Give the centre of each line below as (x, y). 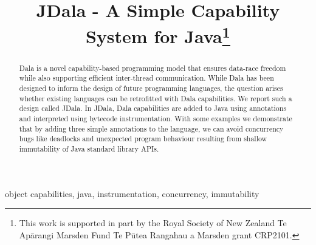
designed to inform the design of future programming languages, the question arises (151, 88)
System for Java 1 (158, 35)
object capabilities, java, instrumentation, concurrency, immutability (132, 193)
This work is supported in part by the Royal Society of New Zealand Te (153, 223)
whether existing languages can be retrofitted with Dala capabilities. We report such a (156, 98)
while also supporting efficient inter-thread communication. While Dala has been (146, 78)
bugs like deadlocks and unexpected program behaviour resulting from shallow (143, 139)
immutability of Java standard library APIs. (89, 148)
